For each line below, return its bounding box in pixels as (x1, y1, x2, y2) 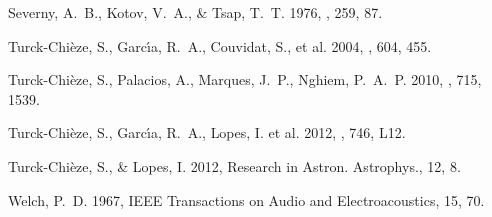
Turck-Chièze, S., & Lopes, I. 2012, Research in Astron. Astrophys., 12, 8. (8, 155, 461, 176)
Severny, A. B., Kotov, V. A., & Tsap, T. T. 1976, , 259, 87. (8, 2, 383, 22)
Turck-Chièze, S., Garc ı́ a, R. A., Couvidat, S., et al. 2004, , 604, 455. (8, 35, 432, 56)
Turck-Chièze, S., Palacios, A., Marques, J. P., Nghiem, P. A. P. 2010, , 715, (8, 69, 482, 90)
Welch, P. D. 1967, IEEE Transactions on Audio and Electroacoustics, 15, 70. (8, 189, 485, 210)
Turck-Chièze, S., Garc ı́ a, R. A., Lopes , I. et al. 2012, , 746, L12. (8, 122, 406, 143)
